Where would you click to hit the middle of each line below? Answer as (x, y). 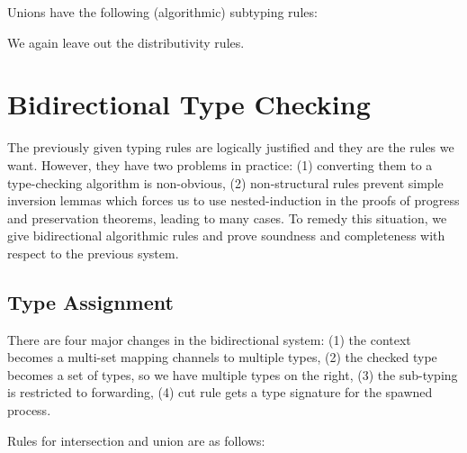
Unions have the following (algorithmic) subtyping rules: (162, 12)
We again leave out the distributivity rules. (126, 42)
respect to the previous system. (93, 253)
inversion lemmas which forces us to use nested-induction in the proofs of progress (233, 200)
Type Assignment (90, 301)
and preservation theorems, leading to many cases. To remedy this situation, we (227, 217)
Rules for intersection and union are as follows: (136, 440)
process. (29, 410)
